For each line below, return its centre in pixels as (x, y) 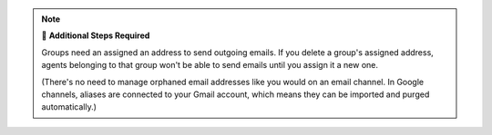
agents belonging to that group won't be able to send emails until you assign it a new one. (210, 65)
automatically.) (69, 107)
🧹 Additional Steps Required (96, 35)
